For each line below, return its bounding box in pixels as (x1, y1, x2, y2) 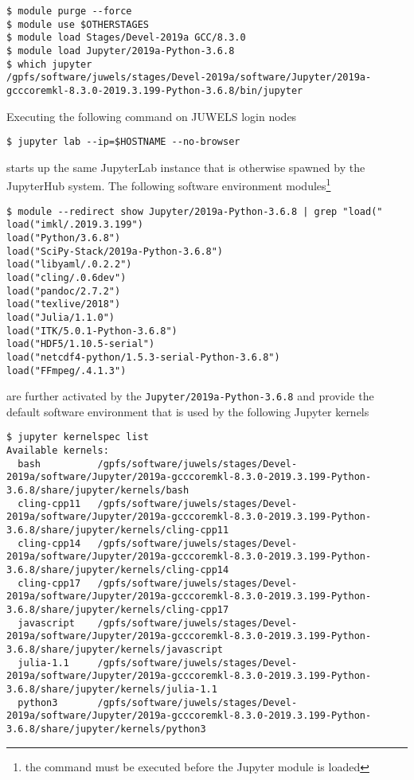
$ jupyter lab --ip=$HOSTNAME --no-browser (6, 136, 240, 148)
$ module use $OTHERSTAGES (6, 18, 149, 30)
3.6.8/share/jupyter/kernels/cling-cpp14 (6, 564, 229, 576)
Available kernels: (6, 445, 109, 457)
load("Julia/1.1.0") (6, 311, 115, 323)
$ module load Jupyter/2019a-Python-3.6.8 (6, 45, 235, 57)
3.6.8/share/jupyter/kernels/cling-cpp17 (6, 604, 229, 615)
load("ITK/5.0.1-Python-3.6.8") (6, 325, 178, 337)
